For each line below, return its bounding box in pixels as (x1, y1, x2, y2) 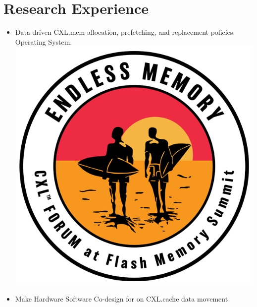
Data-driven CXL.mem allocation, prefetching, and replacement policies (15, 27, 233, 37)
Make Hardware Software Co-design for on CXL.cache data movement (15, 294, 228, 304)
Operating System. (15, 36, 72, 47)
